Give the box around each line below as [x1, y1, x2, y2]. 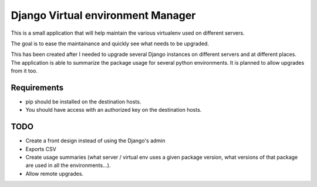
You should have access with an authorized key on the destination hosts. [25, 106, 202, 113]
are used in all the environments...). [25, 162, 111, 169]
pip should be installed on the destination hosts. [25, 98, 141, 105]
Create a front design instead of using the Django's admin [25, 137, 166, 144]
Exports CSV [25, 145, 57, 152]
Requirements [11, 82, 64, 92]
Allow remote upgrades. [25, 170, 84, 177]
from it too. [11, 68, 38, 75]
